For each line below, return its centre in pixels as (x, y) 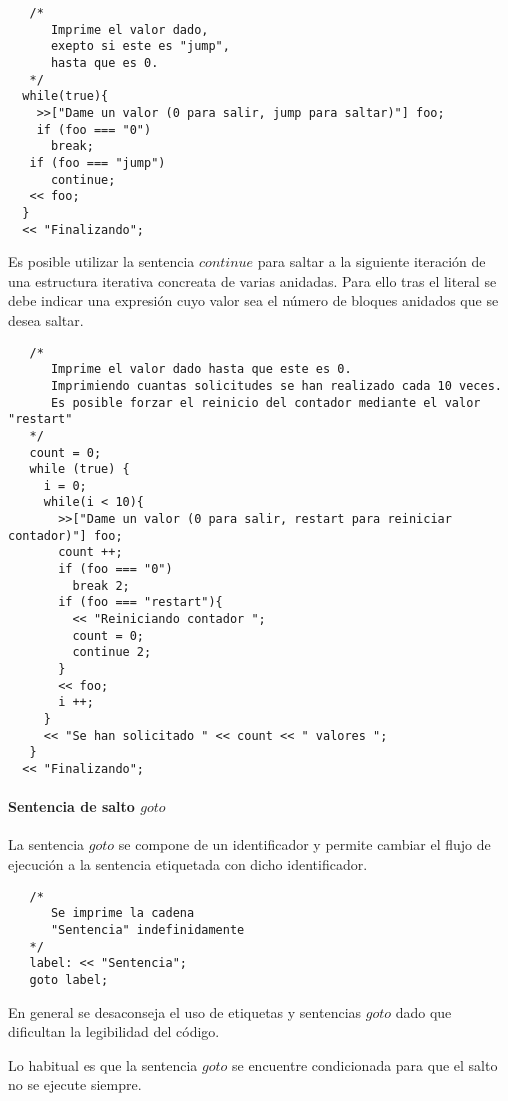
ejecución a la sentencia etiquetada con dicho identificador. (188, 864)
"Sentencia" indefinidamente (147, 929)
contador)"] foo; (65, 535)
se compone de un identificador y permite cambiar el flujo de (304, 844)
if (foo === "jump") (97, 162)
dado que (423, 1011)
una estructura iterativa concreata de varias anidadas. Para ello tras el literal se (252, 280)
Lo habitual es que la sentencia (103, 1064)
